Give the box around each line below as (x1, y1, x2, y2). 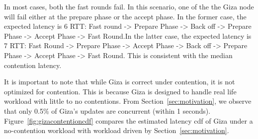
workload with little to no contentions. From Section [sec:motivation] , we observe (4, 96, 252, 106)
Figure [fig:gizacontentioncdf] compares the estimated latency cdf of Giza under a (4, 115, 253, 126)
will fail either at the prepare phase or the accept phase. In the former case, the (4, 11, 247, 21)
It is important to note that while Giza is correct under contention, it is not (4, 76, 235, 87)
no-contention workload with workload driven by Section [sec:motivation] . (4, 125, 229, 136)
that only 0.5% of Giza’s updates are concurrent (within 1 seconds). (4, 105, 211, 116)
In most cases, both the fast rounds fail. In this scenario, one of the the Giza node (4, 1, 254, 11)
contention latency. (4, 60, 62, 70)
